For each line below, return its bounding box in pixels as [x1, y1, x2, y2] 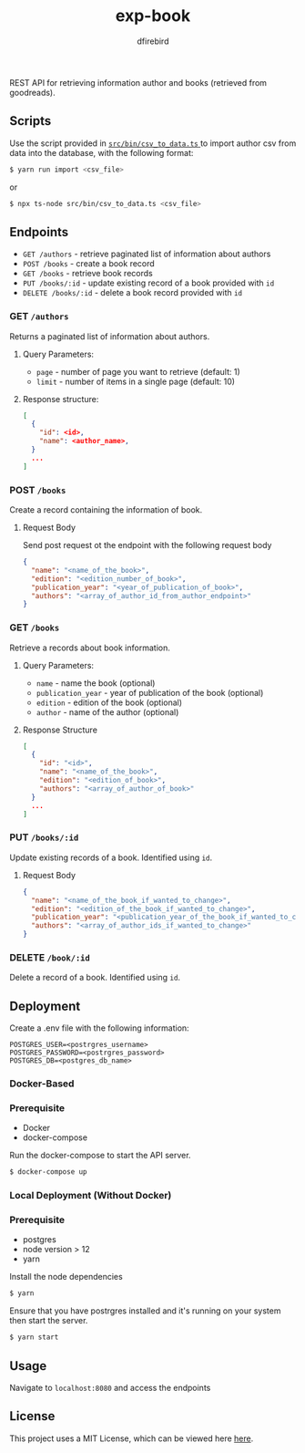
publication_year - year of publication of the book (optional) [36, 687, 264, 698]
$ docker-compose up [9, 1168, 88, 1177]
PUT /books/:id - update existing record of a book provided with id [22, 277, 275, 288]
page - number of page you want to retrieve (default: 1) [36, 366, 241, 377]
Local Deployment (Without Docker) [9, 1189, 172, 1202]
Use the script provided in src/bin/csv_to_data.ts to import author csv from [9, 138, 297, 149]
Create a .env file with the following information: [9, 1022, 189, 1033]
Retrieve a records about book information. [9, 642, 170, 653]
